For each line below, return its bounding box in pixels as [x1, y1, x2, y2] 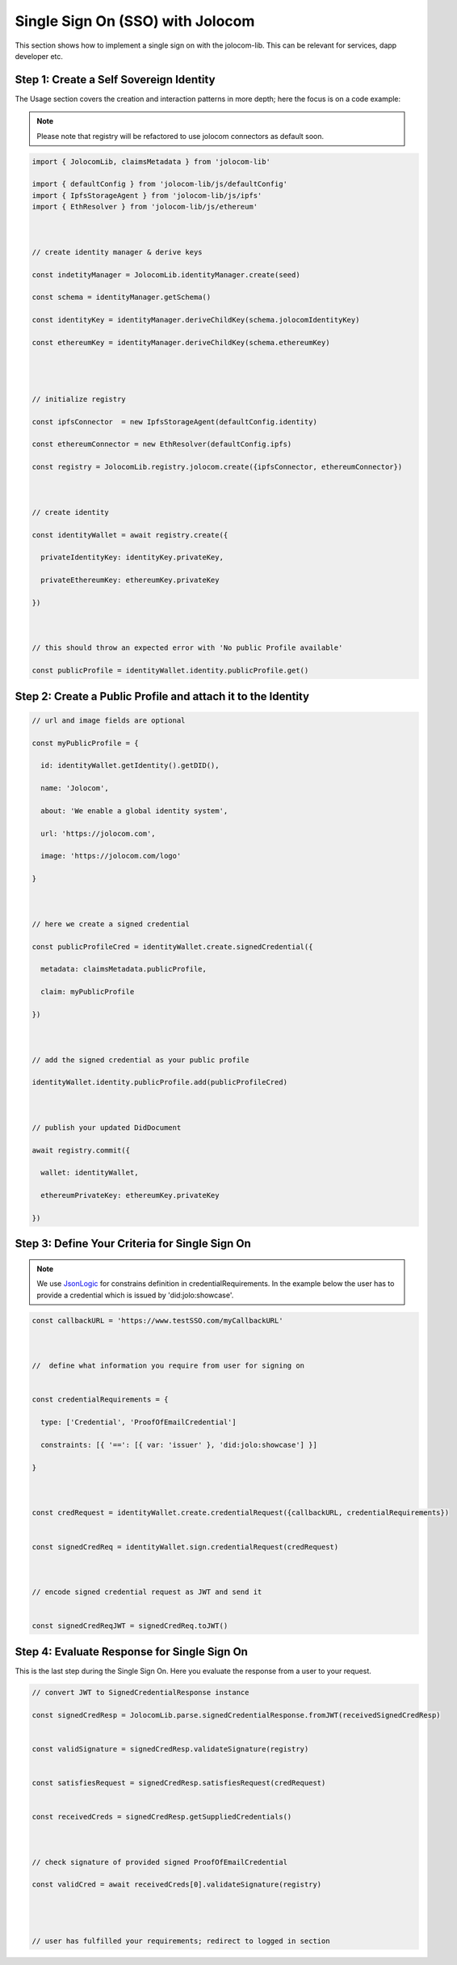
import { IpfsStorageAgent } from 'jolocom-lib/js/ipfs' [31, 191, 262, 200]
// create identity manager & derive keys [31, 247, 203, 256]
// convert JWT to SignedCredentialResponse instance [31, 1688, 249, 1697]
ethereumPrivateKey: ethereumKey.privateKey [40, 1191, 220, 1200]
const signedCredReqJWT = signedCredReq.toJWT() [31, 1621, 228, 1630]
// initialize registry [31, 394, 127, 403]
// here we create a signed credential [31, 919, 190, 929]
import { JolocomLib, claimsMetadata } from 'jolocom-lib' [31, 157, 270, 166]
